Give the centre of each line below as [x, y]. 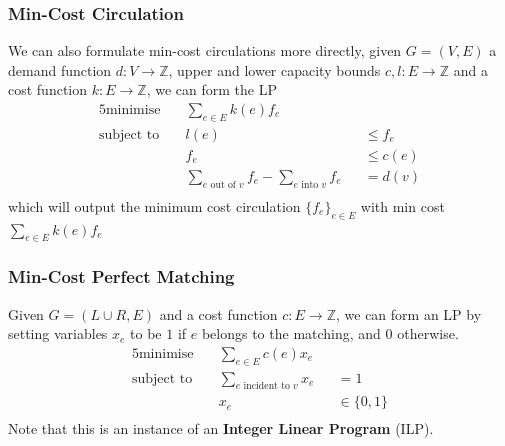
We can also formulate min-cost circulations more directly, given [205, 50]
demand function [60, 69]
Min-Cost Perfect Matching [121, 276]
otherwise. [428, 333]
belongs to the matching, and [291, 333]
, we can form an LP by [408, 313]
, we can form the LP [211, 89]
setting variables [58, 333]
